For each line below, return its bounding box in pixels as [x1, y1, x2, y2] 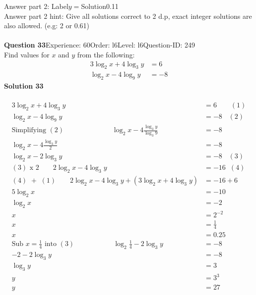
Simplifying [11, 127, 46, 134]
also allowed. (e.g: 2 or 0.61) [4, 20, 89, 31]
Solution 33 [4, 81, 44, 91]
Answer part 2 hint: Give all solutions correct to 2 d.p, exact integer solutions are [4, 10, 252, 21]
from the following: [77, 49, 135, 59]
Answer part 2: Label [4, 1, 68, 11]
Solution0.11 [81, 1, 119, 11]
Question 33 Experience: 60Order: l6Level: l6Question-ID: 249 [4, 40, 195, 50]
